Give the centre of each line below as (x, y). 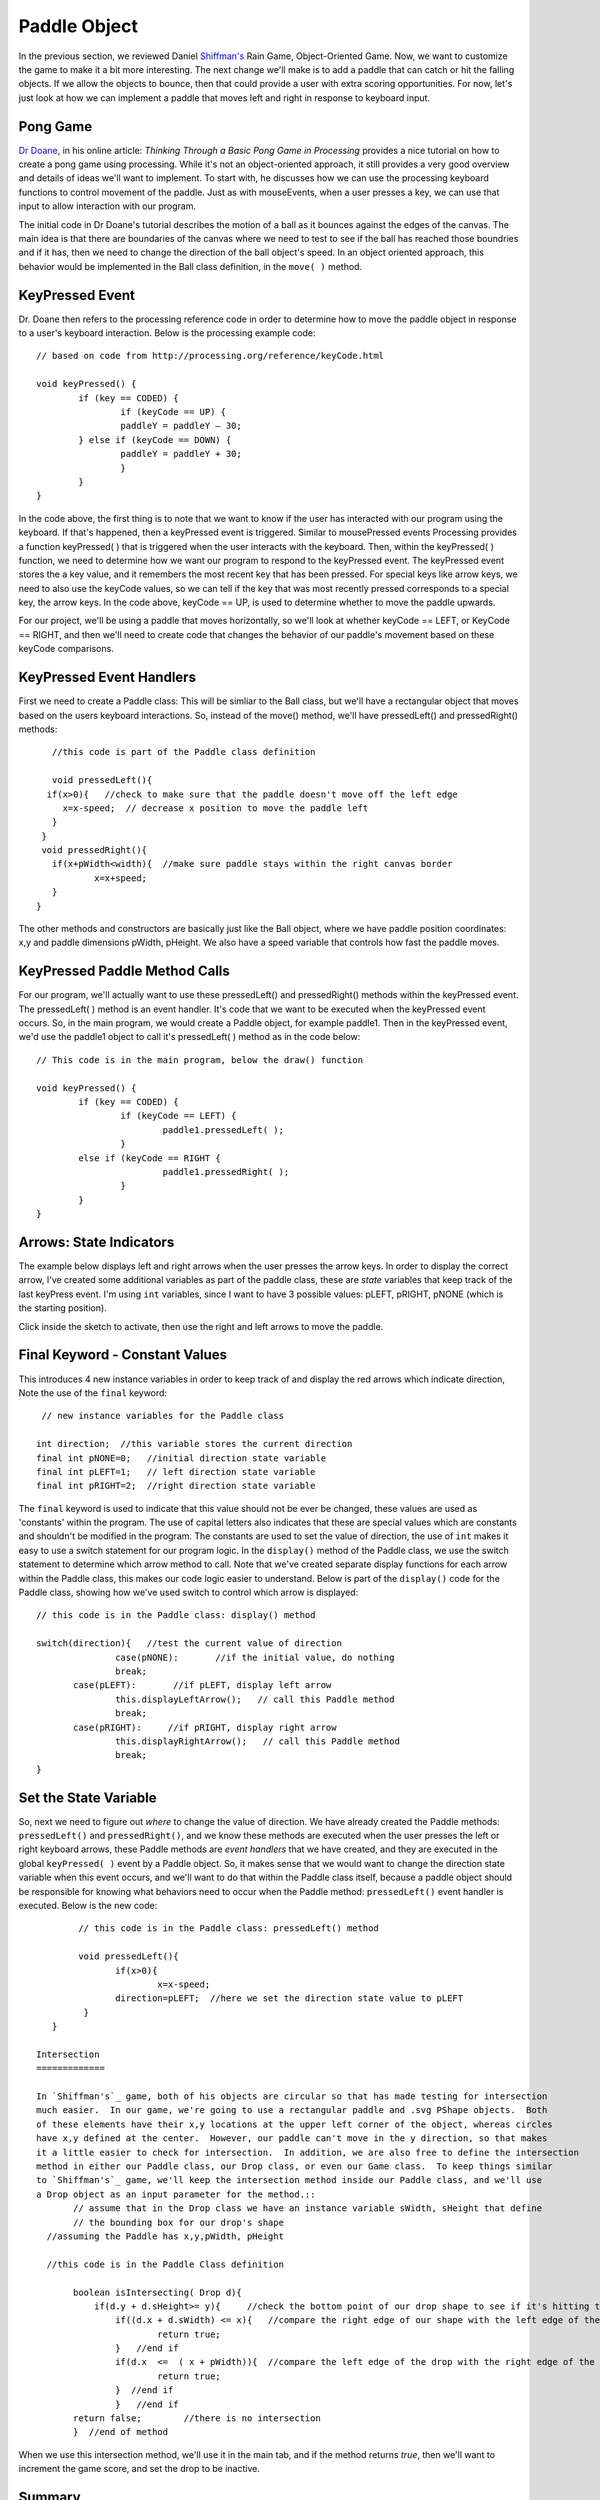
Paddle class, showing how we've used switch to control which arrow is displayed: (188, 1592)
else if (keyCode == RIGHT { (150, 1158)
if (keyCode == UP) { (173, 411)
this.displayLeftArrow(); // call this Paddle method (255, 1699)
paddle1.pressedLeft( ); (223, 1129)
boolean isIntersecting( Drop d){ (157, 2292)
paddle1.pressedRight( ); (226, 1171)
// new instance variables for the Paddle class (163, 1416)
